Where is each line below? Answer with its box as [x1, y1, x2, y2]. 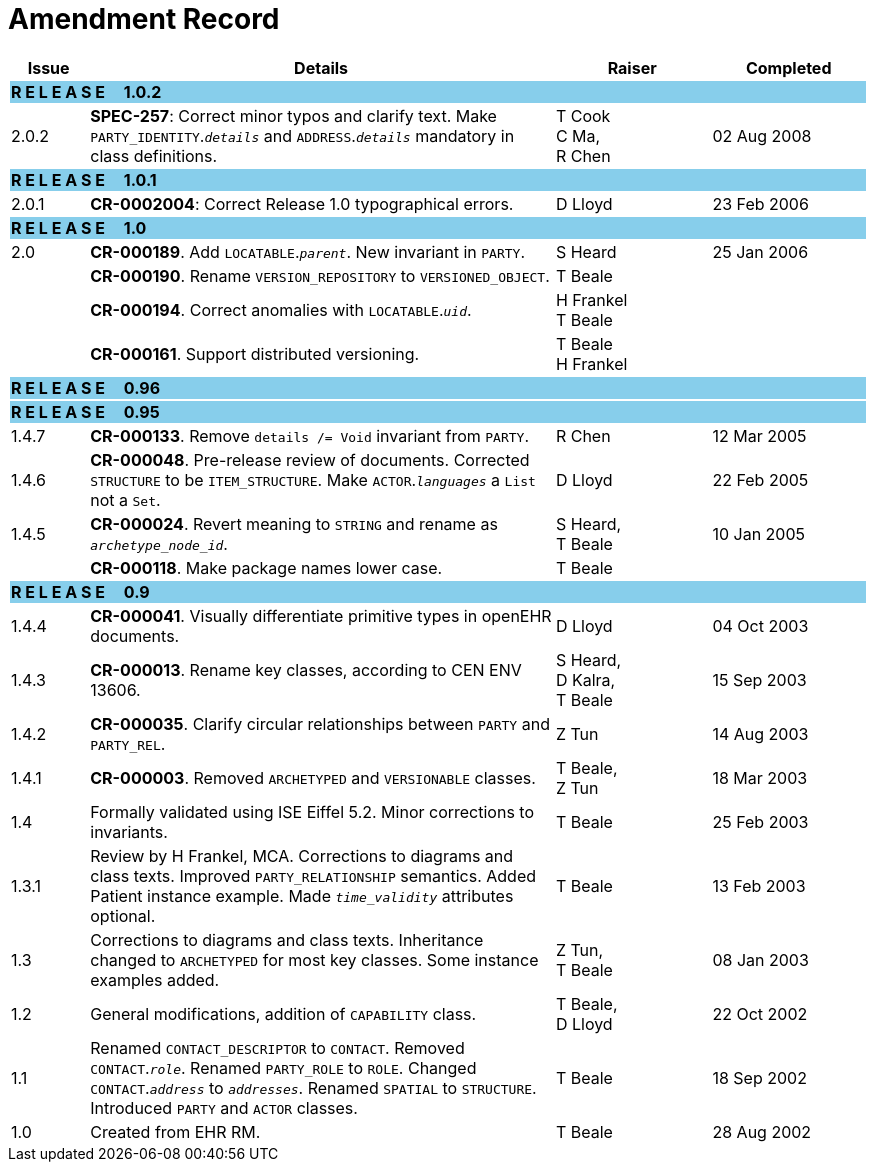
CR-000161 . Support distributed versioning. [90, 343, 420, 364]
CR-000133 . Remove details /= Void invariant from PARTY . [90, 425, 529, 446]
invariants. [90, 821, 168, 842]
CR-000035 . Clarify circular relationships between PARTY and [90, 713, 550, 734]
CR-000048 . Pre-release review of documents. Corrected [90, 449, 530, 470]
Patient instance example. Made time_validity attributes [90, 885, 514, 906]
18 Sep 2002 [712, 1067, 807, 1088]
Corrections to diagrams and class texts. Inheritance [90, 929, 484, 950]
